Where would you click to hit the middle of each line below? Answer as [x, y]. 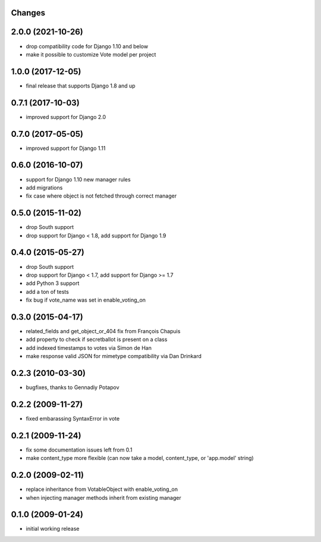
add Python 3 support [53, 283]
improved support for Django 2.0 [66, 117]
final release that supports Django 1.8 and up [81, 86]
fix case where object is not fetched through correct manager [101, 196]
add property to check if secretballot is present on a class [97, 340]
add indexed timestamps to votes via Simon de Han [89, 347]
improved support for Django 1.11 [66, 148]
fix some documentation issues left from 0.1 [79, 450]
